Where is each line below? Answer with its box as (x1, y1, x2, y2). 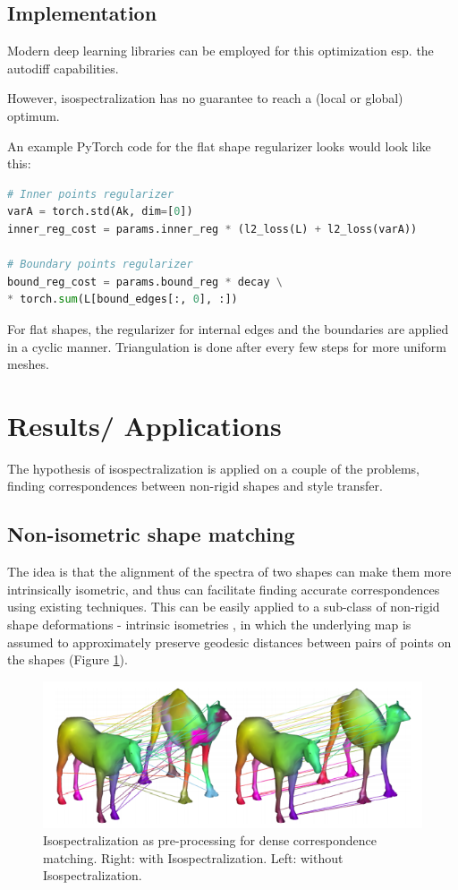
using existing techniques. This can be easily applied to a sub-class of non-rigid (7, 597, 440, 616)
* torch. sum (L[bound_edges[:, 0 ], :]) (7, 293, 238, 306)
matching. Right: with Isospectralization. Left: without (43, 848, 343, 867)
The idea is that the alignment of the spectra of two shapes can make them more (7, 562, 452, 581)
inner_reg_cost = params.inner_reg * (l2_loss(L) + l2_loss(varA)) (7, 222, 418, 235)
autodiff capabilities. (7, 58, 119, 77)
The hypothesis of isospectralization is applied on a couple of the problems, (7, 458, 420, 477)
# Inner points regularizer (7, 187, 174, 201)
